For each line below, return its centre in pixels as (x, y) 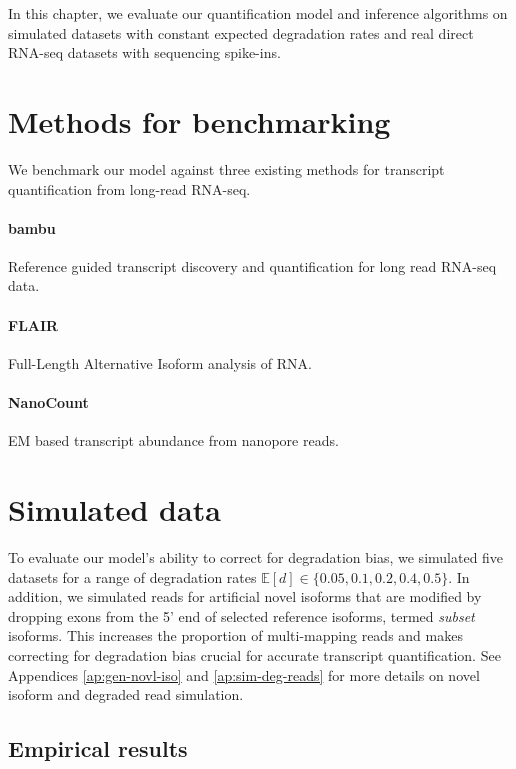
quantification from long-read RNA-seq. (129, 188)
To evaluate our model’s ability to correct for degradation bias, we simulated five (256, 556)
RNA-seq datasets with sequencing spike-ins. (144, 52)
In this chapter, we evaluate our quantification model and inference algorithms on (258, 13)
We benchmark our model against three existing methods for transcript (226, 168)
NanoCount (48, 402)
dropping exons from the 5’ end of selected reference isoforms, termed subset (241, 615)
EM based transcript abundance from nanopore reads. (173, 440)
